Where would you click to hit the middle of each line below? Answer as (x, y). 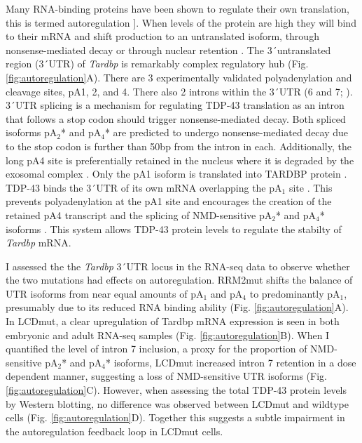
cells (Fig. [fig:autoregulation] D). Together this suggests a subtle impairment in (175, 417)
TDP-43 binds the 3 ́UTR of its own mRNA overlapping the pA (144, 187)
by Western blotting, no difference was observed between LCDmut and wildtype (177, 403)
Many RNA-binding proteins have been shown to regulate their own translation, (178, 8)
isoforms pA (32, 132)
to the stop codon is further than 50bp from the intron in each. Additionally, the (179, 146)
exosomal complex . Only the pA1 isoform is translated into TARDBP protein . (176, 174)
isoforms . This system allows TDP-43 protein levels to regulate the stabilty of (174, 229)
